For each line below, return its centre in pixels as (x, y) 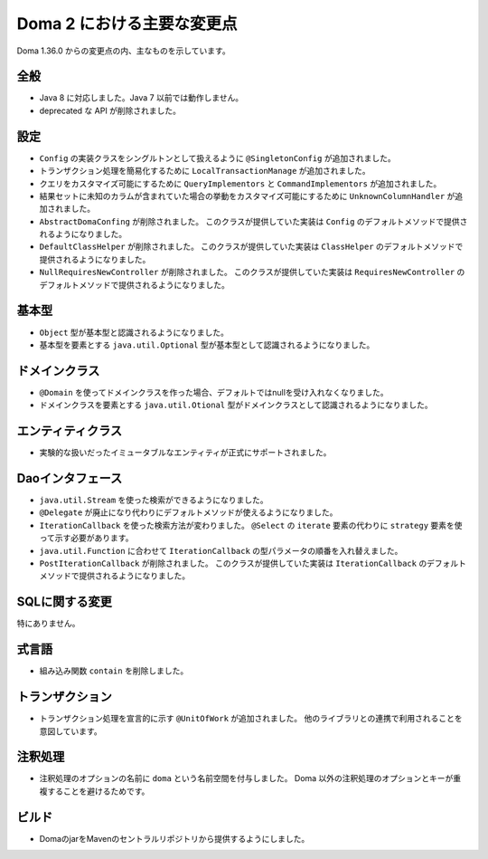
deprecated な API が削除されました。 (110, 110)
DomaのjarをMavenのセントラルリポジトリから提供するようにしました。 (174, 838)
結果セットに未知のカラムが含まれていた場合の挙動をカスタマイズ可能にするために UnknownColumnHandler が (247, 196)
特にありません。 (48, 624)
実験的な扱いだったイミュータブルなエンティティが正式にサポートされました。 (185, 453)
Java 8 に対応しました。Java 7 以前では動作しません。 (141, 98)
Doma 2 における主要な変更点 (127, 24)
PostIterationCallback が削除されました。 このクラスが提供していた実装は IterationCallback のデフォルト (253, 563)
